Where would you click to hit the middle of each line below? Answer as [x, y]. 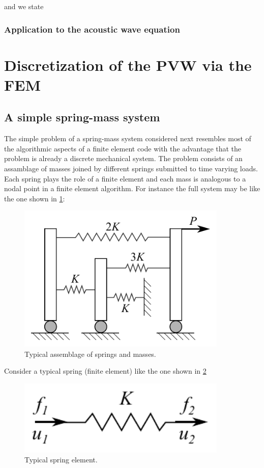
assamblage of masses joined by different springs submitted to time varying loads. [131, 168]
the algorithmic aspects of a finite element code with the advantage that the [123, 148]
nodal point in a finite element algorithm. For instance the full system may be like [132, 188]
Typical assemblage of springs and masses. [90, 354]
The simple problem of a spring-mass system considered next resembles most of [128, 138]
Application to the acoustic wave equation [92, 29]
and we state [24, 6]
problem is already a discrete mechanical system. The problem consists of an [123, 158]
